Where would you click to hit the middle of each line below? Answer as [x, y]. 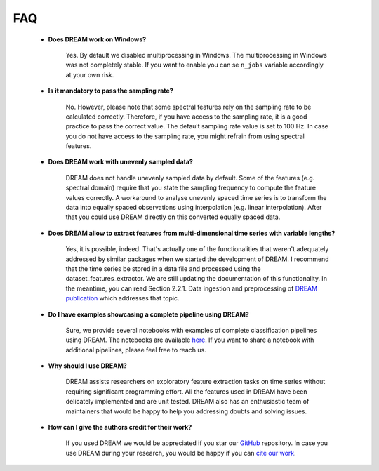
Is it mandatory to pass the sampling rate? [111, 91]
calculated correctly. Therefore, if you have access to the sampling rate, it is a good [186, 117]
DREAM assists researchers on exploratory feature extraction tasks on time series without [195, 382]
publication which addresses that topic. [122, 298]
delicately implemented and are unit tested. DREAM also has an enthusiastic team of [187, 402]
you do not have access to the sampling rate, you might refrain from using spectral [185, 136]
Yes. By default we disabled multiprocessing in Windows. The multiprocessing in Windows [197, 55]
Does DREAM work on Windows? [97, 39]
